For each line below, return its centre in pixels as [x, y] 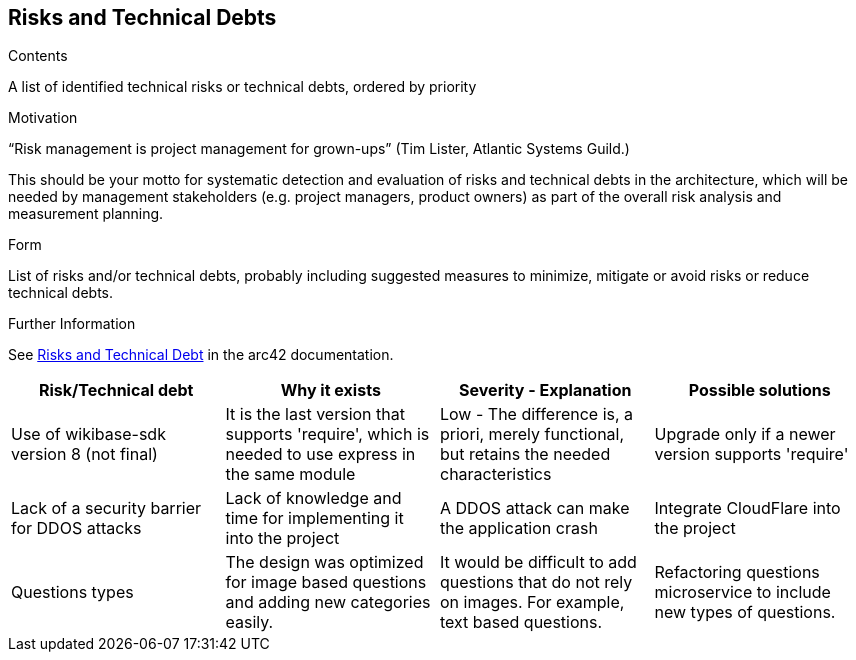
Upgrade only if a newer [745, 434]
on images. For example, [532, 602]
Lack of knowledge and [313, 498]
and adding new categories [328, 602]
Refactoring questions [737, 572]
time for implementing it [314, 518]
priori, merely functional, [532, 434]
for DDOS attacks [76, 528]
